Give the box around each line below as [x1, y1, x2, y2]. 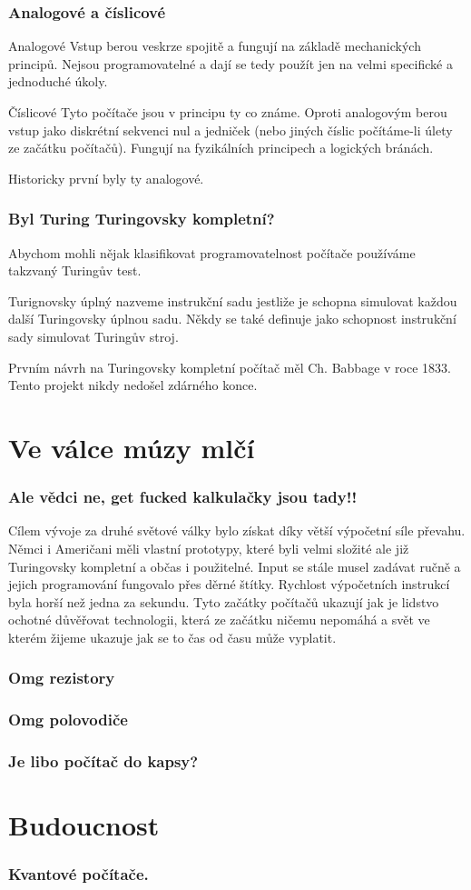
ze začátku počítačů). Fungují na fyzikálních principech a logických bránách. [8, 138, 434, 157]
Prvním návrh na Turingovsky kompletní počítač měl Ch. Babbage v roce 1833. [8, 357, 451, 376]
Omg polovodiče [8, 708, 128, 731]
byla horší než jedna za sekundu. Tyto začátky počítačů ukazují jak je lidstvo [8, 592, 439, 611]
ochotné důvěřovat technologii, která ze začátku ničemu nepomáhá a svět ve [8, 610, 430, 629]
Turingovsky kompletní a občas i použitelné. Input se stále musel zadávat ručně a [8, 556, 461, 575]
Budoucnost [8, 806, 160, 844]
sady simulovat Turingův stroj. [8, 326, 179, 345]
